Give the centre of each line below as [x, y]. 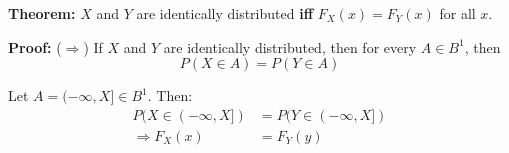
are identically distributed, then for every [290, 46]
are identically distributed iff [225, 13]
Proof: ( [35, 46]
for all [457, 13]
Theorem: [42, 13]
